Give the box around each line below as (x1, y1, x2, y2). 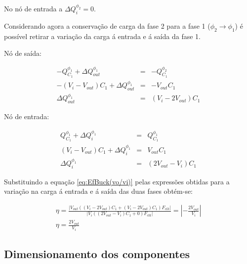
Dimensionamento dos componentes (4, 246, 190, 261)
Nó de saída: (4, 47, 41, 58)
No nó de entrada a (4, 3, 63, 14)
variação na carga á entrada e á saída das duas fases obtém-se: (4, 186, 193, 196)
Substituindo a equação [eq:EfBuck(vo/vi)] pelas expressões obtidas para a (4, 176, 230, 186)
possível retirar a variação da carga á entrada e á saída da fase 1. (4, 31, 201, 41)
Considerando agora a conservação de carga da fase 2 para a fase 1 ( (4, 21, 210, 31)
